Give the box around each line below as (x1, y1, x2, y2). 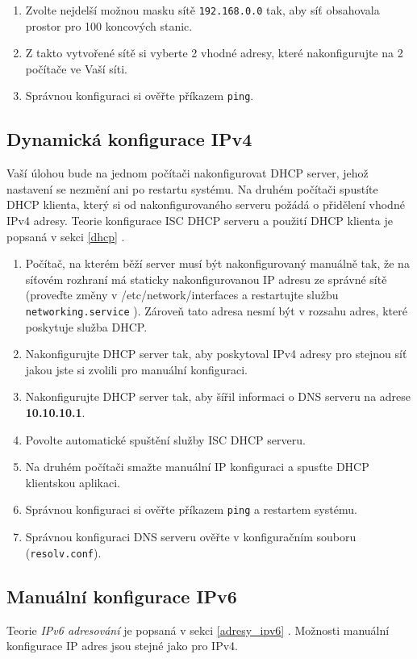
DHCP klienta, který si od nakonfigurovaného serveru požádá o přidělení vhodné (6, 196, 405, 213)
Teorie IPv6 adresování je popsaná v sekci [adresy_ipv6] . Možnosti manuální (6, 621, 390, 638)
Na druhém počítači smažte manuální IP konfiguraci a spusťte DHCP (25, 458, 369, 475)
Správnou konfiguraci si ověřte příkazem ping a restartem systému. (25, 501, 357, 518)
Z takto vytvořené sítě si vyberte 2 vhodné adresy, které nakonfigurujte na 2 (25, 44, 403, 61)
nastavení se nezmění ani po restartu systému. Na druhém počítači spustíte (6, 180, 378, 197)
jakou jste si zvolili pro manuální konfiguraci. (25, 361, 248, 377)
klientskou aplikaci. (25, 473, 120, 490)
